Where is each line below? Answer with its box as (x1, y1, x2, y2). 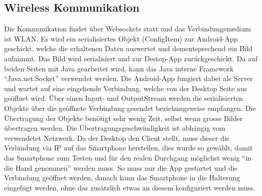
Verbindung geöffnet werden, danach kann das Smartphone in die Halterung (4, 172, 240, 183)
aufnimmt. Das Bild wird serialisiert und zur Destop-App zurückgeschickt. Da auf (4, 53, 258, 63)
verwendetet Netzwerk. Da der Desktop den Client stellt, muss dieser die (4, 132, 230, 143)
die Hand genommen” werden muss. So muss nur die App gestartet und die (4, 162, 238, 173)
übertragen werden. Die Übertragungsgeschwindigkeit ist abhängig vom (4, 123, 226, 133)
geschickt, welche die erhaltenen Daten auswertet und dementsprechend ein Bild (4, 43, 252, 54)
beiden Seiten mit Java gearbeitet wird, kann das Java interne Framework (4, 63, 234, 73)
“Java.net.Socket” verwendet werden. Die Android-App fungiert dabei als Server (4, 73, 253, 84)
